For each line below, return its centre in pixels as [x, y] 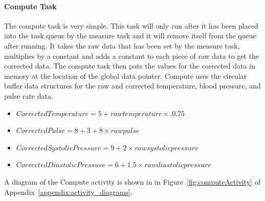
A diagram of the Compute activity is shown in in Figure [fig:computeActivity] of [132, 181]
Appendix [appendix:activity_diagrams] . [68, 192]
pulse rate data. [29, 95]
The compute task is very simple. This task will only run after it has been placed [131, 25]
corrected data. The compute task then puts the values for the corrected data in [130, 66]
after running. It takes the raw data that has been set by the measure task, [122, 45]
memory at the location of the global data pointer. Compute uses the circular [126, 75]
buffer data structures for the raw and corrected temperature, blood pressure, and [132, 86]
